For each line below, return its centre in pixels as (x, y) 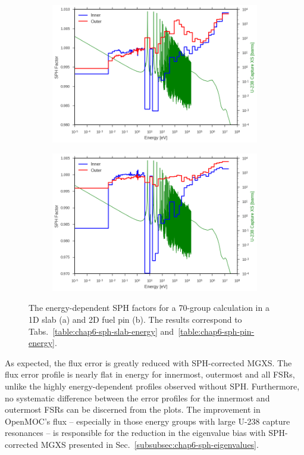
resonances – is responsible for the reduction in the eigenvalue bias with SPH (145, 433)
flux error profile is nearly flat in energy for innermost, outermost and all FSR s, (150, 374)
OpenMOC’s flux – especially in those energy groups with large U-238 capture (148, 421)
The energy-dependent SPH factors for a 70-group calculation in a (149, 308)
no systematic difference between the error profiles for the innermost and (137, 398)
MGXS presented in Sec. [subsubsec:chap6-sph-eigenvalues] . (150, 444)
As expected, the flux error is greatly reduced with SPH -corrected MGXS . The (148, 362)
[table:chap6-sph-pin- (216, 331)
